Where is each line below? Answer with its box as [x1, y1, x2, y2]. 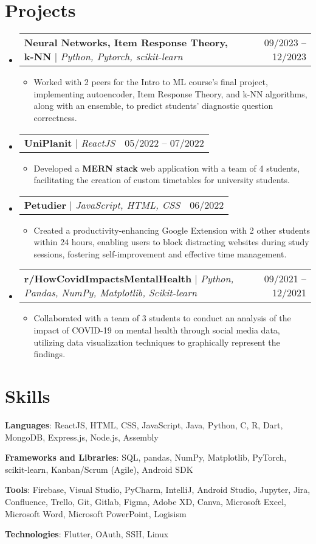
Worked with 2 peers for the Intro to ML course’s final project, [33, 75, 268, 88]
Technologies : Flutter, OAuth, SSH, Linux [5, 528, 169, 540]
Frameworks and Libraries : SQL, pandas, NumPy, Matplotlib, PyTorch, [5, 451, 287, 464]
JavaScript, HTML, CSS [75, 197, 180, 212]
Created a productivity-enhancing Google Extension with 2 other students [33, 223, 311, 236]
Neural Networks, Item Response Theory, [24, 35, 228, 50]
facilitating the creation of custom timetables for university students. [33, 173, 290, 186]
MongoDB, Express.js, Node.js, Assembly [5, 430, 159, 443]
